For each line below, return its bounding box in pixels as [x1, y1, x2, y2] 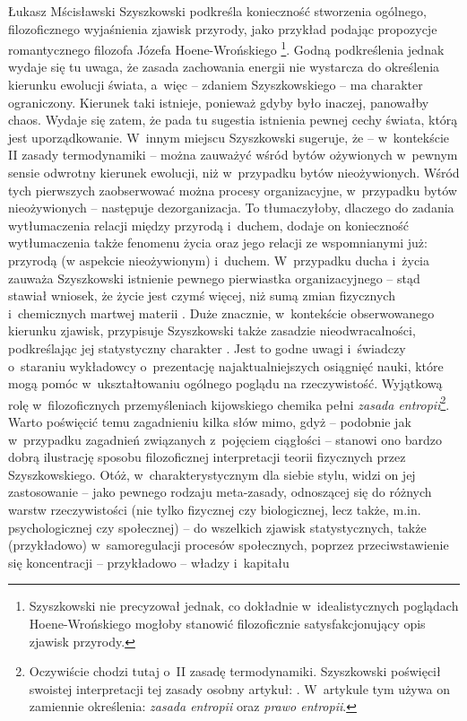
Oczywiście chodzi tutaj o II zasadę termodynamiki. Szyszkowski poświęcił [29, 662, 441, 681]
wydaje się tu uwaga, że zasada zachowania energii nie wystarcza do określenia [8, 57, 440, 76]
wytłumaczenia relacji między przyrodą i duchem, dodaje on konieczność [8, 215, 410, 234]
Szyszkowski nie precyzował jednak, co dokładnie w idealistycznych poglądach [29, 596, 459, 615]
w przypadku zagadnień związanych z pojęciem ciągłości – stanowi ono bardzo [8, 430, 443, 448]
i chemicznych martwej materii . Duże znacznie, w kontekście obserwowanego [8, 303, 435, 322]
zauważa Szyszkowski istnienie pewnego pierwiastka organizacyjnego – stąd [8, 268, 420, 287]
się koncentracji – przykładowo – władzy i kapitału [8, 552, 290, 571]
